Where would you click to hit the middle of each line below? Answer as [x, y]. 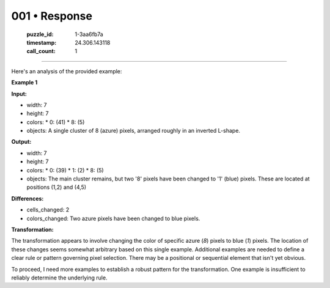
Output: [21, 142]
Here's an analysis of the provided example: [67, 71]
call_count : [41, 51]
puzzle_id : [40, 34]
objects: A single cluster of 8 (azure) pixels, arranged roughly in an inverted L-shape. [134, 131]
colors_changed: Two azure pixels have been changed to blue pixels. [113, 218]
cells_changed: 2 [48, 210]
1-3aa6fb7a [89, 34]
